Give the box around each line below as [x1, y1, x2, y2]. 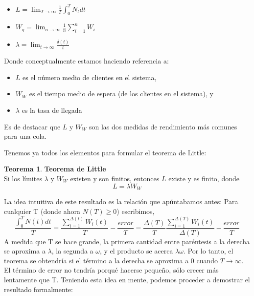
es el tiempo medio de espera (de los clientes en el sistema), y [29, 88, 213, 99]
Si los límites [4, 173, 42, 183]
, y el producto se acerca [99, 246, 173, 256]
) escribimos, [116, 206, 155, 216]
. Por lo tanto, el [184, 246, 233, 256]
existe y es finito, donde [168, 173, 239, 183]
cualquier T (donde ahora [4, 206, 81, 216]
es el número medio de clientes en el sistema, [23, 72, 157, 82]
